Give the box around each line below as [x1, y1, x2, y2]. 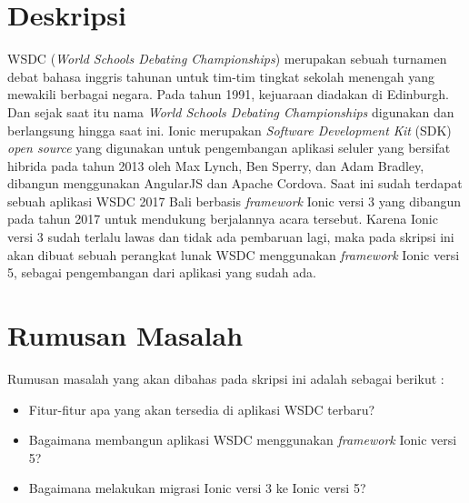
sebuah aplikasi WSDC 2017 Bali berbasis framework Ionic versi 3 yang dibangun [7, 191, 461, 210]
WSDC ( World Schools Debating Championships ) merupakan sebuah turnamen [7, 49, 447, 68]
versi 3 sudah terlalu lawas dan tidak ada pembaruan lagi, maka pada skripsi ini [7, 227, 454, 246]
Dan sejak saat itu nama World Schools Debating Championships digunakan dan [7, 102, 454, 121]
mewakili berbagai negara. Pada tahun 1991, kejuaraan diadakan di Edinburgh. [7, 85, 449, 104]
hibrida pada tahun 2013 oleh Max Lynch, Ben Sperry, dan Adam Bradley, [7, 156, 424, 175]
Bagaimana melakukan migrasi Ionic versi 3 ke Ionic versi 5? [28, 478, 366, 498]
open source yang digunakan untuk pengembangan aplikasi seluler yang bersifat [7, 138, 451, 157]
